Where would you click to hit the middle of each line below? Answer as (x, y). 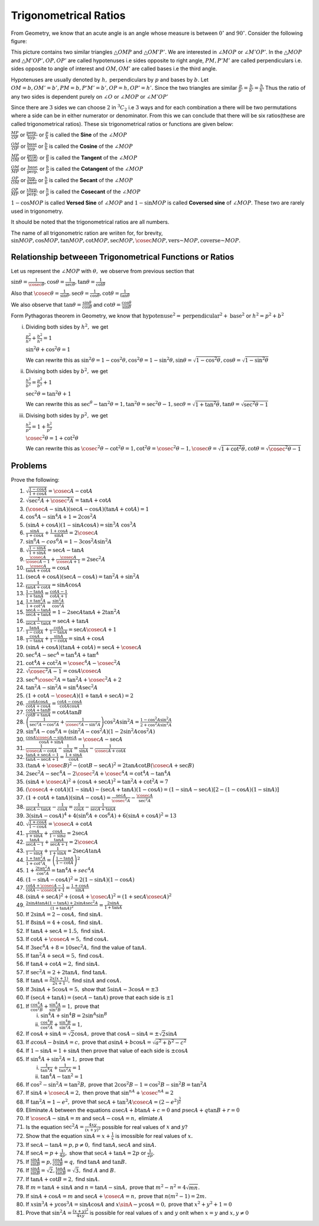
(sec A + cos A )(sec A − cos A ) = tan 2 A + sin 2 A (83, 576)
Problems (29, 466)
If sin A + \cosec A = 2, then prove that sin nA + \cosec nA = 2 (100, 1092)
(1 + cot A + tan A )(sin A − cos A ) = (68, 798)
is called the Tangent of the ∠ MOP (94, 157)
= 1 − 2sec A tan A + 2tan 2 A (87, 612)
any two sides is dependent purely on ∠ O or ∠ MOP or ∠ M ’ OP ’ (89, 96)
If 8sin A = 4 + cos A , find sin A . (64, 923)
